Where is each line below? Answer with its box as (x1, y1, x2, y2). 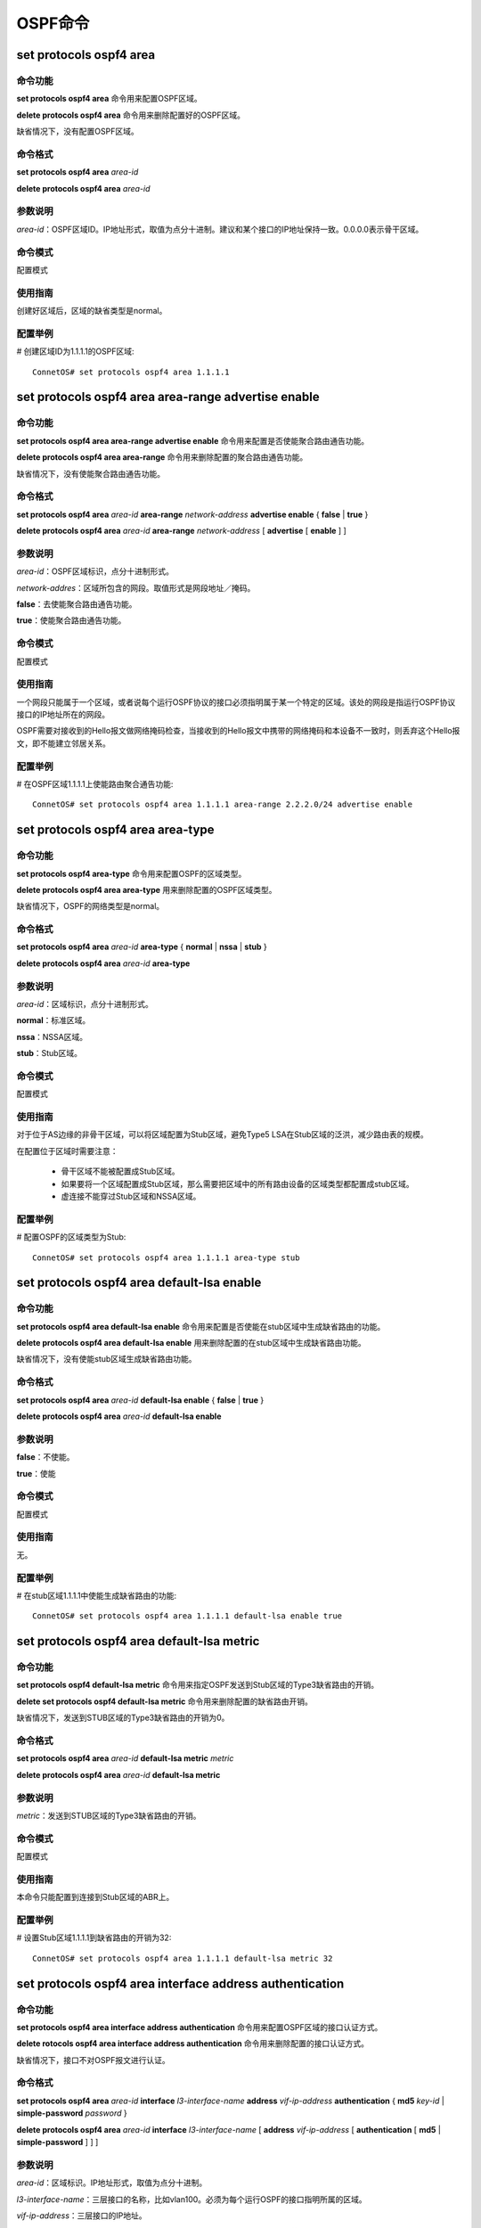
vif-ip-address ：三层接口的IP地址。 (16, 2210, 147, 2221)
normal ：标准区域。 (16, 1015, 91, 1026)
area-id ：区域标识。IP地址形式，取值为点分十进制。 (16, 2177, 208, 2188)
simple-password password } (16, 2108, 128, 2118)
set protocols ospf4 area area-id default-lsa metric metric (16, 1753, 234, 1764)
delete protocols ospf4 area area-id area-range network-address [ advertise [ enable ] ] (16, 526, 346, 537)
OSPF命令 (16, 13, 90, 33)
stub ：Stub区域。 (16, 1048, 82, 1059)
